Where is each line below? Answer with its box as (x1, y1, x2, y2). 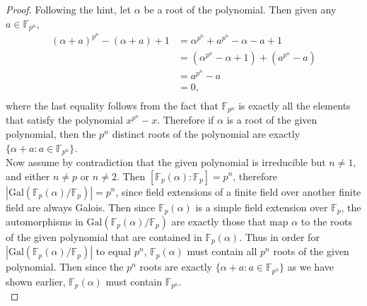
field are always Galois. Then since (6, 199, 156, 214)
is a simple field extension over (195, 199, 328, 214)
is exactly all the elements (238, 98, 351, 112)
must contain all (187, 244, 257, 259)
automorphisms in (6, 214, 83, 229)
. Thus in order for (239, 230, 320, 245)
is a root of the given (226, 112, 318, 127)
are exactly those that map (171, 214, 289, 229)
